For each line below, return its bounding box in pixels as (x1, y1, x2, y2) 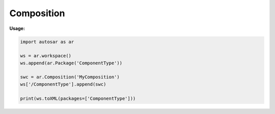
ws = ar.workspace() (20, 53, 71, 59)
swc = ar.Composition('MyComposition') (20, 74, 120, 80)
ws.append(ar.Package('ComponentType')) (20, 60, 122, 66)
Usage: (9, 25, 25, 31)
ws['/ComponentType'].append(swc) (20, 81, 106, 87)
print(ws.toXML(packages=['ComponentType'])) (20, 95, 136, 101)
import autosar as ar (20, 39, 74, 45)
